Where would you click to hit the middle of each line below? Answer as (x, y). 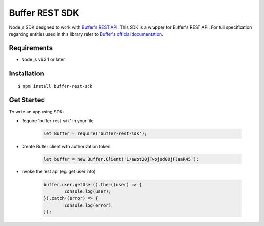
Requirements (31, 48)
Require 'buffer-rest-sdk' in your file (57, 121)
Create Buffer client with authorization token (66, 146)
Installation (26, 73)
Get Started (27, 100)
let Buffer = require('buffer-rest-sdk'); (95, 133)
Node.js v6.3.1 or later (43, 59)
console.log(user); (88, 191)
